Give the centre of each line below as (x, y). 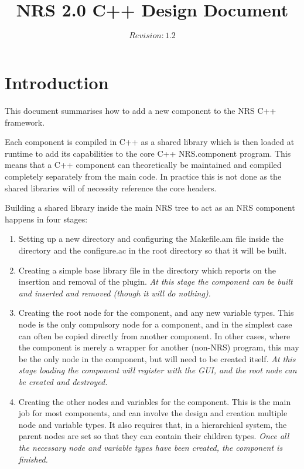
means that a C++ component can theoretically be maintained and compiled (143, 165)
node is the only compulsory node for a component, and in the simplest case (155, 324)
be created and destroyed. (63, 381)
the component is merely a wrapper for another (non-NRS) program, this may (159, 347)
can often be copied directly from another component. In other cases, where (154, 335)
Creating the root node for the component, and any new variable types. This (156, 313)
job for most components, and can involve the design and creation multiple (153, 413)
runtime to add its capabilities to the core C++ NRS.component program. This (148, 153)
